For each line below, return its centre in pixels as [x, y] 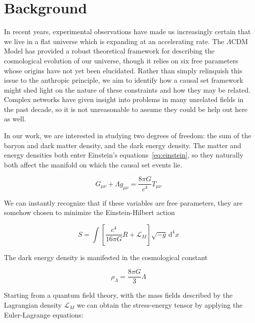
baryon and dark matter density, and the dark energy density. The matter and [123, 145]
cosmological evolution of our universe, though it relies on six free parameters [121, 60]
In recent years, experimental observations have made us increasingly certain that [127, 31]
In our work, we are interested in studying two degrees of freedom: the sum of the [128, 135]
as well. [15, 119]
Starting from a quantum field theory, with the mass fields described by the [118, 295]
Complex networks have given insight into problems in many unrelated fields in [124, 99]
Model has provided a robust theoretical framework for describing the [109, 51]
